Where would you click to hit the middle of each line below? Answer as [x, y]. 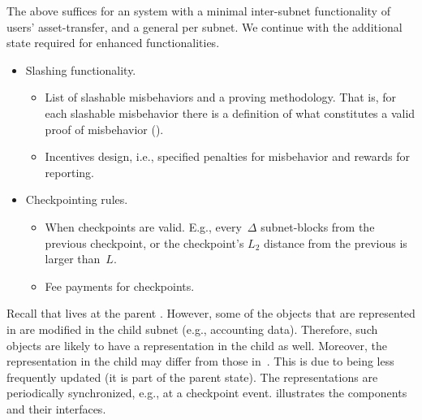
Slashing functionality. [81, 69]
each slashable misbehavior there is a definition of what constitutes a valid [230, 113]
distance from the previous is [336, 242]
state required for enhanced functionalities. [113, 43]
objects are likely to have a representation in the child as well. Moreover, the [197, 345]
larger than [73, 259]
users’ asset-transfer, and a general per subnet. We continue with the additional [205, 26]
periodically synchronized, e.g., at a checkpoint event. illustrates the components [207, 393]
